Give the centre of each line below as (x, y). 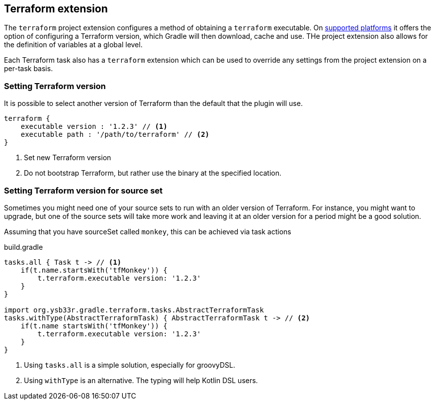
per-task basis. (29, 69)
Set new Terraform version (68, 158)
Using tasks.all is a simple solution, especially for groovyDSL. (130, 365)
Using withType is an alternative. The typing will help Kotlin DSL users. (141, 380)
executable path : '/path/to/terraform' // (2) (115, 135)
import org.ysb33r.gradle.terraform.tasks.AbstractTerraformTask (134, 310)
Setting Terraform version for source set (84, 190)
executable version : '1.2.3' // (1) (94, 127)
